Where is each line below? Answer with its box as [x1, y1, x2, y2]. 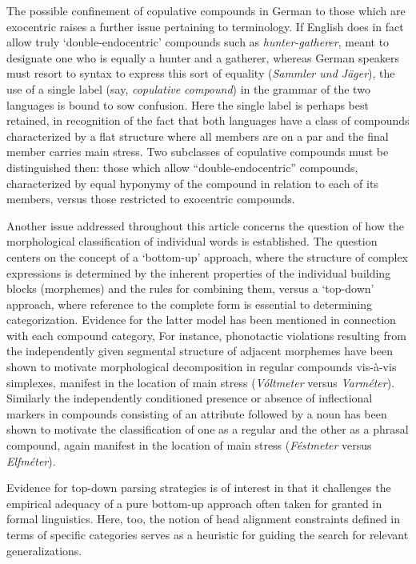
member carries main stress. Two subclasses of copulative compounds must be [6, 143, 389, 160]
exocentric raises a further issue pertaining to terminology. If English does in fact [6, 18, 404, 34]
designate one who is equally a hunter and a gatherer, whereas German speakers [6, 49, 400, 66]
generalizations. [6, 542, 82, 558]
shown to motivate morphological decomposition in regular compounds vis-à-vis [6, 358, 397, 375]
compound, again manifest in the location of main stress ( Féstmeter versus [6, 437, 372, 454]
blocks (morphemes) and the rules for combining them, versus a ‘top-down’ [6, 280, 374, 297]
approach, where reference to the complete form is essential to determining [6, 295, 372, 312]
